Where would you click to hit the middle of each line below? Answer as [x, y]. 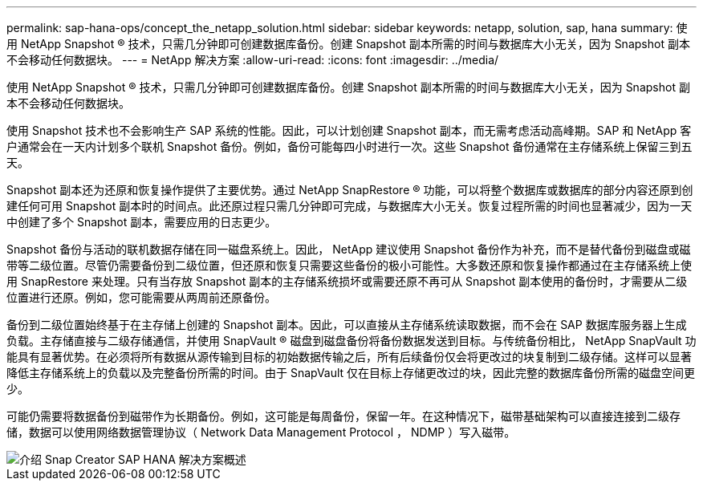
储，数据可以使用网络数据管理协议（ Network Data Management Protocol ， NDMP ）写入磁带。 [261, 432]
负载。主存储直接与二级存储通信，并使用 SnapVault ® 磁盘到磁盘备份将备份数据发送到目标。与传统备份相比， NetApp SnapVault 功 [351, 341]
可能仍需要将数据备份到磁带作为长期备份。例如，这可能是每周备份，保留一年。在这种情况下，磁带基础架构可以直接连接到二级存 [343, 416]
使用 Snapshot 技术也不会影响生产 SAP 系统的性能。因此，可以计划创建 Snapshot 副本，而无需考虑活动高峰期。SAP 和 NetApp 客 [349, 130]
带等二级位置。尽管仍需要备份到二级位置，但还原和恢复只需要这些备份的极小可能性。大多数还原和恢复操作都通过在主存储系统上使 [349, 265]
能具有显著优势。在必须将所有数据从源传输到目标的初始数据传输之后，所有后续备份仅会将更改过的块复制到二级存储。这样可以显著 [349, 357]
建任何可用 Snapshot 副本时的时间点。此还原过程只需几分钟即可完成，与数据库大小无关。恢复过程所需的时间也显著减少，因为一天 [349, 206]
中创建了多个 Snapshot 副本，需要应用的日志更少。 [142, 222]
